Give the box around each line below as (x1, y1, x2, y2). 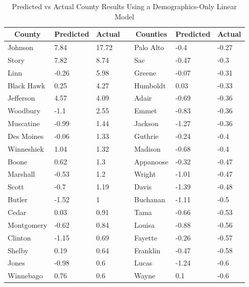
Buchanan (134, 194, 165, 205)
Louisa (134, 219, 155, 230)
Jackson (134, 118, 159, 129)
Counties (135, 29, 167, 39)
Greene (134, 67, 156, 78)
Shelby (8, 245, 29, 255)
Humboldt (134, 80, 166, 90)
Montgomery (8, 219, 47, 230)
